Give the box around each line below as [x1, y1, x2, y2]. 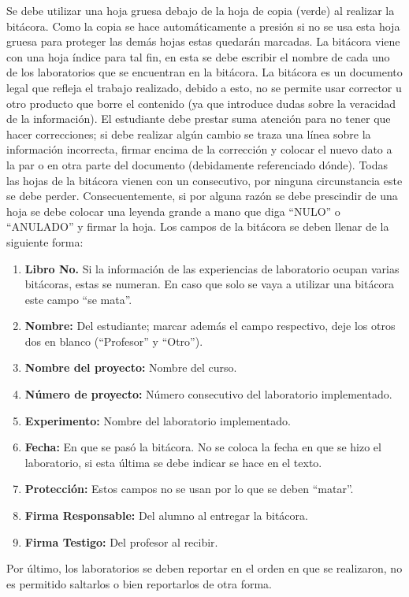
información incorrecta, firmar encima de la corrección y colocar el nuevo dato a [6, 141, 392, 158]
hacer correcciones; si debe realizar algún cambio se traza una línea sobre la [6, 125, 371, 142]
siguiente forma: [6, 233, 84, 250]
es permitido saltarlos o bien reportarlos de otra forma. [6, 575, 272, 591]
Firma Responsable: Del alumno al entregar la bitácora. [24, 507, 308, 524]
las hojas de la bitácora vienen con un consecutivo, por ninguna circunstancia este [6, 172, 403, 188]
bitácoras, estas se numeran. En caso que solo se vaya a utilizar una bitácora [24, 276, 395, 292]
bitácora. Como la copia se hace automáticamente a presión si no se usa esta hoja [6, 17, 400, 34]
